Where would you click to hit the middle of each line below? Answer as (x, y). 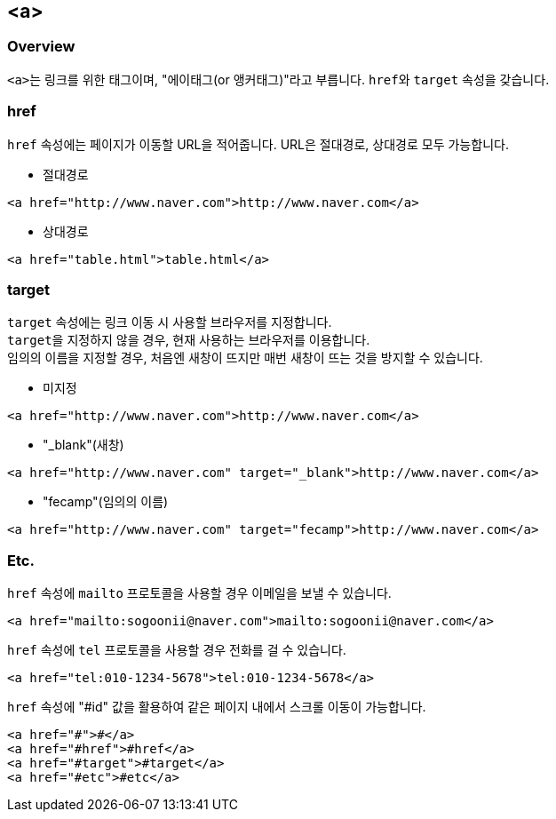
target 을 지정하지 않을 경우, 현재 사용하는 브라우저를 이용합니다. (189, 340)
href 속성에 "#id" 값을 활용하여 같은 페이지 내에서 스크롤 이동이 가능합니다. (217, 707)
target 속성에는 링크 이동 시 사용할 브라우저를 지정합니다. (170, 322)
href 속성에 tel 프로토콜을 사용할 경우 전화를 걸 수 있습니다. (177, 650)
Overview (41, 47)
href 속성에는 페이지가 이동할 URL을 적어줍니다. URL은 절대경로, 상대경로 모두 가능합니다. (258, 144)
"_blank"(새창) (83, 445)
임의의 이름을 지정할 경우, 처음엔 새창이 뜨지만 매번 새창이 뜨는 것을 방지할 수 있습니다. (245, 358)
